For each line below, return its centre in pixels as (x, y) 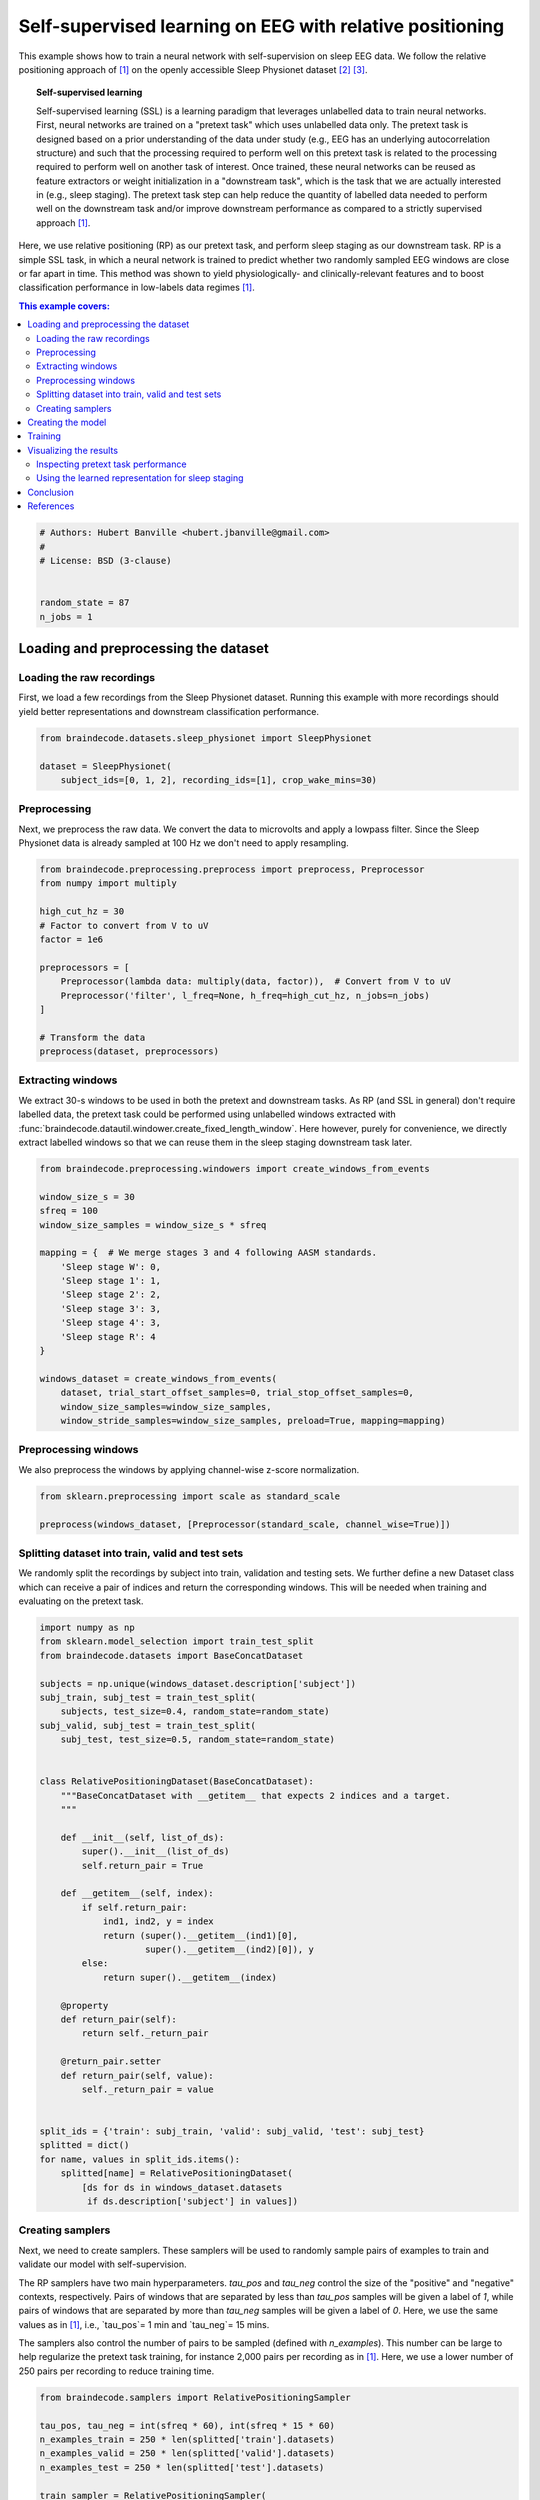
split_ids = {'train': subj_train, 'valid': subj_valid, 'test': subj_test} (232, 2131)
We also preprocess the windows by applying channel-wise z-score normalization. (189, 1469)
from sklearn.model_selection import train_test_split (176, 1641)
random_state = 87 (84, 603)
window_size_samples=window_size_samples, (166, 1406)
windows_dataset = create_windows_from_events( (158, 1378)
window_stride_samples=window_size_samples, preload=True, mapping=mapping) (253, 1420)
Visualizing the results (73, 450)
